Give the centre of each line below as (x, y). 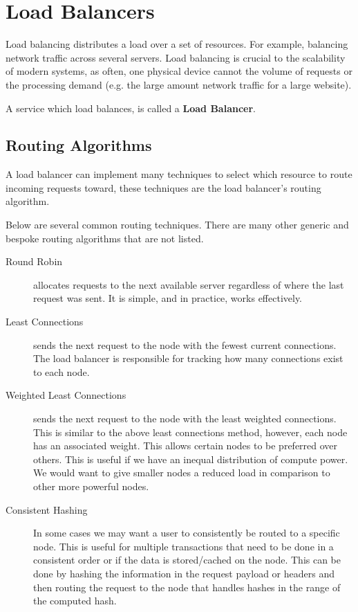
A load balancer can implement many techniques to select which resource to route (179, 174)
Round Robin (34, 261)
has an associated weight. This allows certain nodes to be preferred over (186, 445)
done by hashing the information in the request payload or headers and (184, 573)
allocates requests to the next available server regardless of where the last (189, 284)
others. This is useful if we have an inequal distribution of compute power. (191, 459)
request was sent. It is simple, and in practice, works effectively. (168, 298)
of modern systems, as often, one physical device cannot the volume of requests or (179, 71)
